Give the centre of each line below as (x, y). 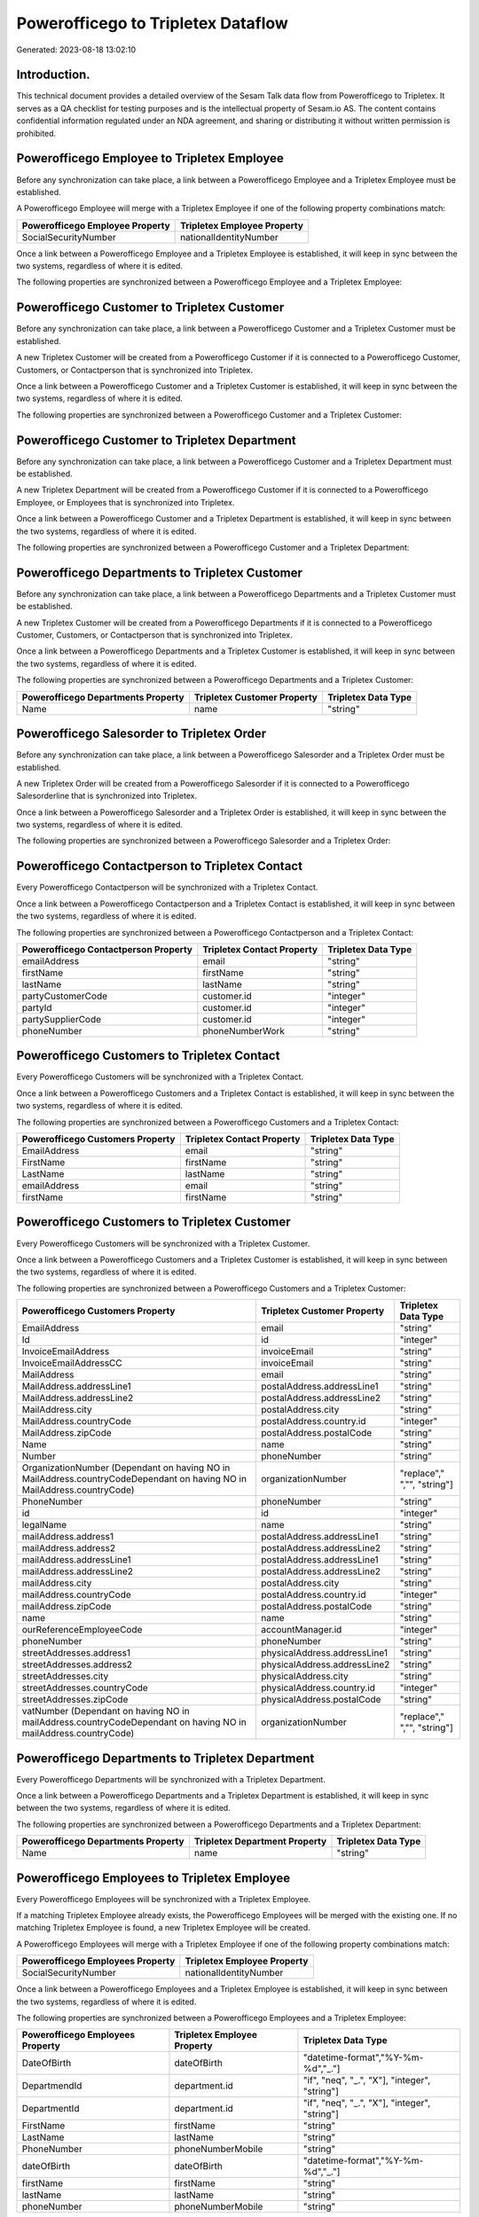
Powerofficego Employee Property (96, 225)
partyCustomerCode (65, 996)
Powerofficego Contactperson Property (107, 949)
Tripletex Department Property (260, 1842)
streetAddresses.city (65, 1676)
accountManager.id (301, 1630)
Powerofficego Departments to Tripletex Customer (160, 572)
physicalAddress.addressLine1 (324, 1653)
